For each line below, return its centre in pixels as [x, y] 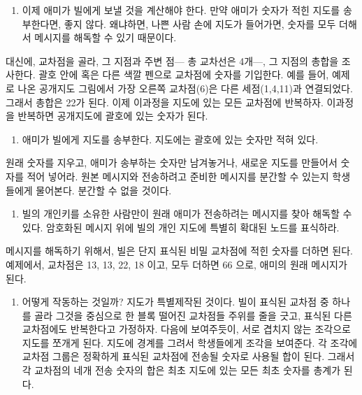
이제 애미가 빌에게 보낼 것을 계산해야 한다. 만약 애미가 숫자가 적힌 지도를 [181, 10]
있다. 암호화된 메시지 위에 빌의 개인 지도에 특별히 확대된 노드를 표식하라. [181, 227]
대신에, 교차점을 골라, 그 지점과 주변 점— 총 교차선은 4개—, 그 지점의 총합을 [172, 60]
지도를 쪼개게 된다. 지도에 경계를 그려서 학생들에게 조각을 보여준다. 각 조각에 [190, 342]
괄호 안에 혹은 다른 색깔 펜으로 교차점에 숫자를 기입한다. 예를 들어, [184, 74]
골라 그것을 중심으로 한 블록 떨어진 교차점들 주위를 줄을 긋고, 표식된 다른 [193, 315]
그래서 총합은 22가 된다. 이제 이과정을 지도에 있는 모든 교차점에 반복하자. [165, 102]
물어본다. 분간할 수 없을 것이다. [104, 190]
